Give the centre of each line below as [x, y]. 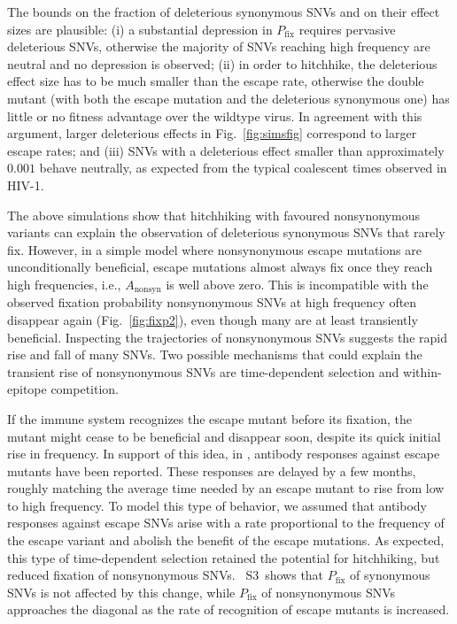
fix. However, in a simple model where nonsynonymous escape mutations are [214, 249]
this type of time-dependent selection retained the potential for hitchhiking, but [224, 557]
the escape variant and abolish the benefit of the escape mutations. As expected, [226, 540]
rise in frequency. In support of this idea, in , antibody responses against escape [224, 454]
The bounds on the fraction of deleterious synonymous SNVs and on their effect [224, 12]
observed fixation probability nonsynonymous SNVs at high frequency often [212, 302]
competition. [85, 389]
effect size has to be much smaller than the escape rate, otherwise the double [216, 81]
